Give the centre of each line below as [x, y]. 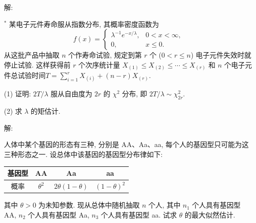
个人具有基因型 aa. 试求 [139, 214]
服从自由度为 [72, 94]
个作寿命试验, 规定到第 [105, 55]
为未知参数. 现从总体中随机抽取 [89, 205]
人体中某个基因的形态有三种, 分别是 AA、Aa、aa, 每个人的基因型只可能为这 [127, 144]
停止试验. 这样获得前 [37, 64]
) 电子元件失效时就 [221, 55]
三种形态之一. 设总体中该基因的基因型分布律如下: [83, 154]
